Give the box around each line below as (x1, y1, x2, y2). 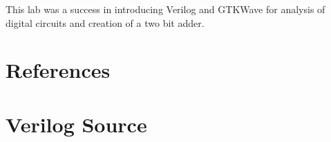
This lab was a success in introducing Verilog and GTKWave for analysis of (6, 2, 325, 16)
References (6, 56, 111, 84)
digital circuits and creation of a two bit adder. (6, 15, 205, 30)
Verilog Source (6, 110, 147, 138)
